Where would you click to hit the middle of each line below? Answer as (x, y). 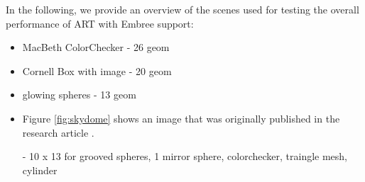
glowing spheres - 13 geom (79, 95)
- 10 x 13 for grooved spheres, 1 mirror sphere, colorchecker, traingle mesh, (185, 156)
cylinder (40, 170)
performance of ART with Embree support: (100, 23)
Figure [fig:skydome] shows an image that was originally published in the (181, 118)
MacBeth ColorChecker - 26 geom (96, 47)
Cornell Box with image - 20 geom (97, 70)
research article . (58, 132)
